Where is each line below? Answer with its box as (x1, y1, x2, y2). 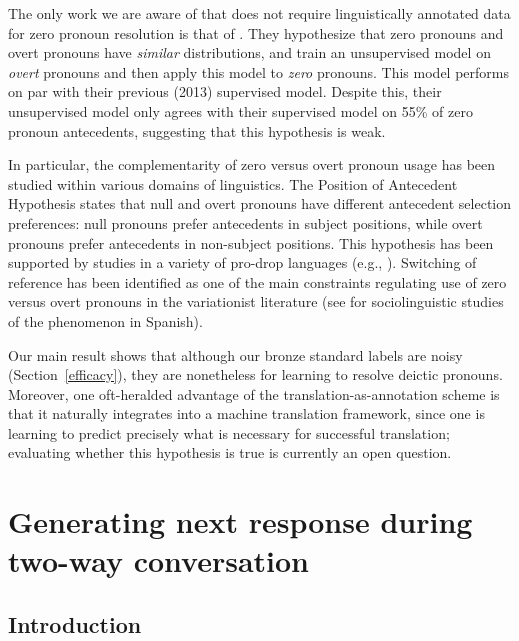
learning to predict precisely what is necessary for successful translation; (8, 422, 450, 443)
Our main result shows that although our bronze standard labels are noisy (8, 344, 463, 365)
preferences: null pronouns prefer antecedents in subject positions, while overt (8, 212, 483, 233)
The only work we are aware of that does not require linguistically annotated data (8, 3, 511, 23)
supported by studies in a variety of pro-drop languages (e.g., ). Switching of (8, 252, 477, 273)
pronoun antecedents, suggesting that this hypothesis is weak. (8, 120, 386, 141)
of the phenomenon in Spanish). (8, 310, 203, 331)
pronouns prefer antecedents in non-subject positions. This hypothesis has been (8, 232, 494, 253)
